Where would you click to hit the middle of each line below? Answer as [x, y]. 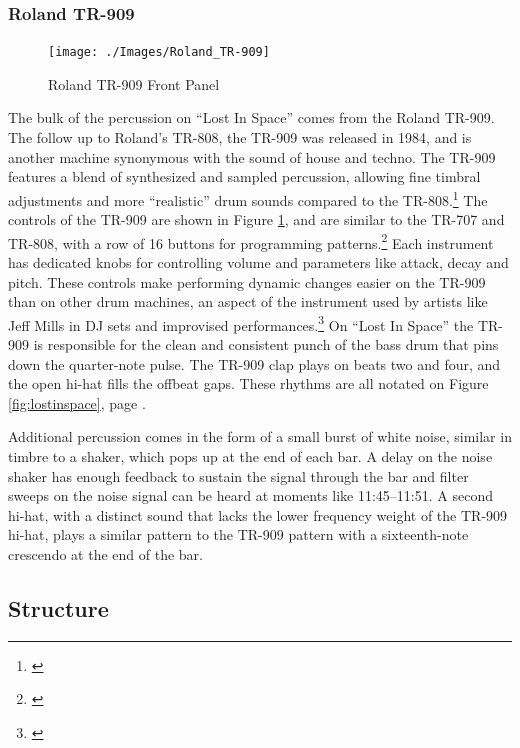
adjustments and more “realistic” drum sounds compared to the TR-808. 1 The [248, 198]
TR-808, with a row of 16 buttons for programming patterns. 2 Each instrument [251, 241]
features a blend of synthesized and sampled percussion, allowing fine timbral [244, 176]
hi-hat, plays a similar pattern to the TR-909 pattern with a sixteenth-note [238, 534]
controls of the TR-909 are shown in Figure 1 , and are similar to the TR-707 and [256, 219]
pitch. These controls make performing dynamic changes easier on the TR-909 [247, 281]
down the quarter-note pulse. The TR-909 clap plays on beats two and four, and [254, 363]
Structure [58, 607]
